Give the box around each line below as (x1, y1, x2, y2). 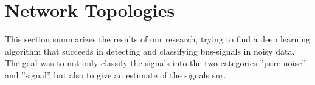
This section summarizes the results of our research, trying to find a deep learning (5, 33, 311, 46)
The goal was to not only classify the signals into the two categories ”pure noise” (5, 56, 306, 69)
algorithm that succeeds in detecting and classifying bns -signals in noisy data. (5, 44, 295, 57)
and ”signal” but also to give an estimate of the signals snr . (5, 68, 226, 81)
